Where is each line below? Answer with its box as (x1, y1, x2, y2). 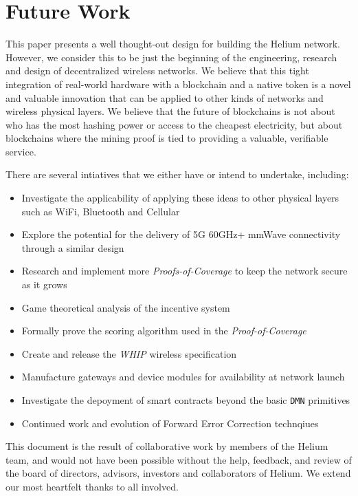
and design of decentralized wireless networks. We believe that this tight (5, 63, 309, 78)
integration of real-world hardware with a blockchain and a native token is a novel (5, 76, 351, 91)
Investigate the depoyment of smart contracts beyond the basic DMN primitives (21, 393, 350, 407)
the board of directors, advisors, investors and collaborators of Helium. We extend (5, 466, 351, 480)
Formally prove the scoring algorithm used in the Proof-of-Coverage (21, 323, 306, 338)
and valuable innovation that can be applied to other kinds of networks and (5, 90, 324, 105)
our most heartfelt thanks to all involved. (5, 479, 179, 494)
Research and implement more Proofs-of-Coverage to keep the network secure (21, 263, 348, 278)
